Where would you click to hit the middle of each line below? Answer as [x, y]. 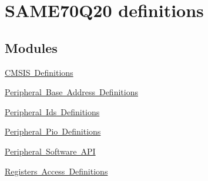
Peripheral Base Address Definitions [71, 92]
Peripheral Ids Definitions [52, 111]
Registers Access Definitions [56, 171]
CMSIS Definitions [39, 72]
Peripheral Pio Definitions [53, 131]
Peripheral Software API [50, 151]
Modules [31, 47]
